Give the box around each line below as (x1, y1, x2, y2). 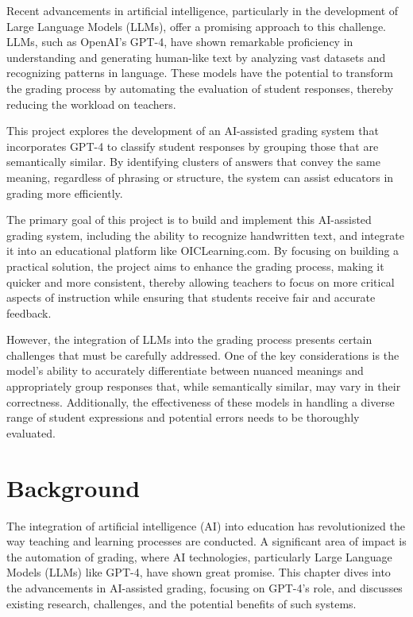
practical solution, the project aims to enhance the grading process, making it (6, 257, 384, 274)
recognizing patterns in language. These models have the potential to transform (6, 64, 393, 81)
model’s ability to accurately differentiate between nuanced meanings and (6, 362, 364, 379)
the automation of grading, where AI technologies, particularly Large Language (6, 548, 392, 565)
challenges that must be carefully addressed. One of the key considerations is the (6, 346, 399, 363)
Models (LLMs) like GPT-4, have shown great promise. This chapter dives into (6, 564, 391, 580)
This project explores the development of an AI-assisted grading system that (6, 122, 379, 139)
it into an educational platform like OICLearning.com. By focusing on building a (6, 242, 399, 259)
